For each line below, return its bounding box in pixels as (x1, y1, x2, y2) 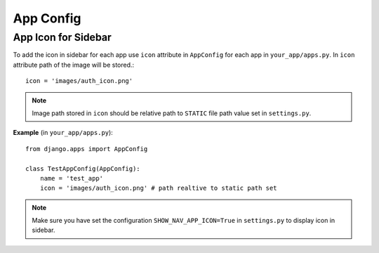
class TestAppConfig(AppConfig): (25, 164, 140, 172)
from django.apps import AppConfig (25, 145, 148, 153)
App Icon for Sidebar (13, 31, 112, 44)
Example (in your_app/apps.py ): (13, 129, 114, 137)
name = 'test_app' (39, 174, 104, 182)
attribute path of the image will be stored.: (13, 60, 135, 69)
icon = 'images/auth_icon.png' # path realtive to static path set (39, 184, 277, 193)
